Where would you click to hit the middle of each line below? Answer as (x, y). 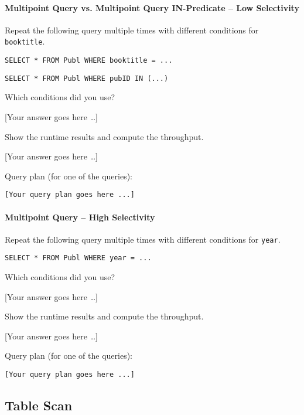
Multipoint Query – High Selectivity (80, 217)
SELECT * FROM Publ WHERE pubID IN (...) (87, 78)
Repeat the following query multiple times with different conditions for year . (143, 239)
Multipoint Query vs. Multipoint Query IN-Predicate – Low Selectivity (152, 7)
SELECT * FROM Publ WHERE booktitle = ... (89, 61)
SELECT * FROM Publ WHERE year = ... (78, 258)
